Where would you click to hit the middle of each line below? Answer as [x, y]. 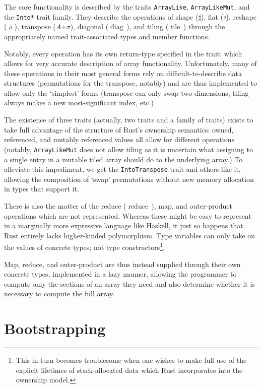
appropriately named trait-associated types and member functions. [107, 36]
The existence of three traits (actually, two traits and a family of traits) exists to [129, 120]
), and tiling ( [147, 26]
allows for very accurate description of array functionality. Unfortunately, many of [130, 63]
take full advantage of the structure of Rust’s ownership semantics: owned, [119, 129]
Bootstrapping [55, 328]
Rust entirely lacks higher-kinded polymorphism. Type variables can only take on [130, 235]
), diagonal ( [89, 26]
